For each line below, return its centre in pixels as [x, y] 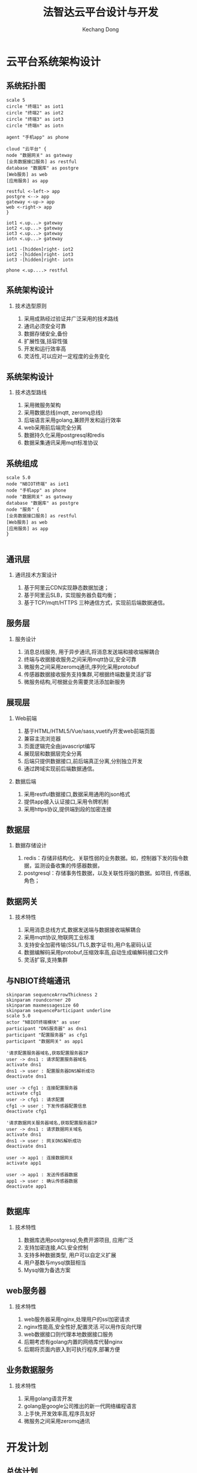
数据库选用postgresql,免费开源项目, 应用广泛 [78, 1240]
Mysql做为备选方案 [47, 1270]
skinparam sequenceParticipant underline [59, 1011]
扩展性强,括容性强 [46, 341]
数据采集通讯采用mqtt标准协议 [61, 443]
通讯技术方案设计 [36, 575]
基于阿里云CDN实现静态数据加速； [66, 587]
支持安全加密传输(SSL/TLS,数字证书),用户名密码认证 [88, 945]
